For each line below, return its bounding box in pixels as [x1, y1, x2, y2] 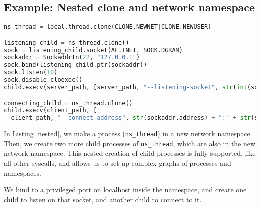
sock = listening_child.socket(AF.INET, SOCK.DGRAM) [4, 46, 183, 54]
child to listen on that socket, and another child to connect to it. [4, 194, 202, 204]
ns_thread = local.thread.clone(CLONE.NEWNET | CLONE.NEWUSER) [4, 23, 212, 31]
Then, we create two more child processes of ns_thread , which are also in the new [4, 138, 256, 148]
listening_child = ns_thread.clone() [4, 39, 129, 46]
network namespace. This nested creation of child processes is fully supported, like [4, 148, 256, 158]
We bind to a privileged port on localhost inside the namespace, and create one [4, 184, 247, 195]
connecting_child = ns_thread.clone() [4, 99, 133, 107]
